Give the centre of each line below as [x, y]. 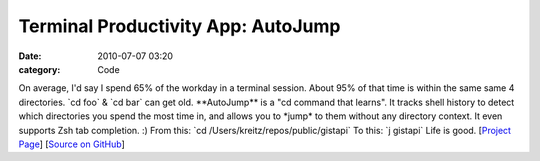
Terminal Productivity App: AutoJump [179, 26]
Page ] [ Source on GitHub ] [71, 144]
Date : [30, 56]
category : [39, 69]
